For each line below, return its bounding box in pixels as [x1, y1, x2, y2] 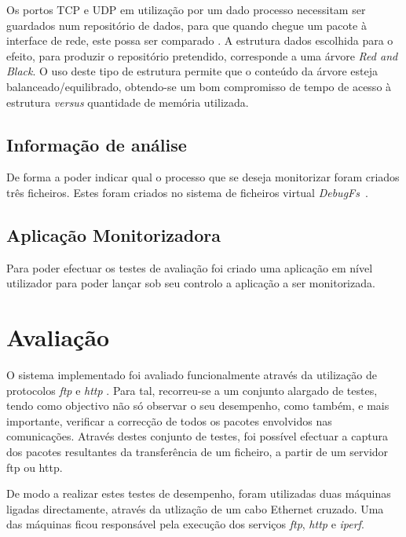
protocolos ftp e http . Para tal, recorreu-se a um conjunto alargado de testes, [6, 382, 378, 398]
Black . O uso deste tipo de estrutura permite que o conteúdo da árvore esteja [6, 63, 379, 79]
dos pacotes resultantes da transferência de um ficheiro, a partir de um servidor [6, 444, 389, 460]
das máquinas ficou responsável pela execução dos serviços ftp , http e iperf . [6, 516, 364, 532]
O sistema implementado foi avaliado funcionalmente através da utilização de [6, 367, 377, 383]
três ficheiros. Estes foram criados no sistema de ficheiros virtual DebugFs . [6, 184, 368, 200]
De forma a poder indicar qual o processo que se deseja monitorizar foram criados [6, 169, 400, 185]
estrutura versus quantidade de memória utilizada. [6, 93, 249, 110]
